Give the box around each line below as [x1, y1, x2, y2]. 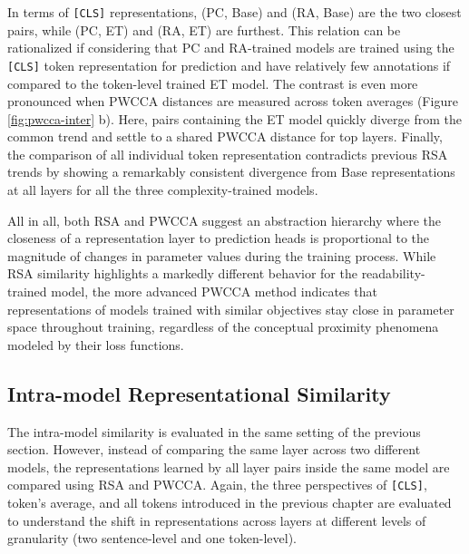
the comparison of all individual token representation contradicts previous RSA [7, 144, 448, 163]
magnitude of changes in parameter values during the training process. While [7, 246, 436, 265]
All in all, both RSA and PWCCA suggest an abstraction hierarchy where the [7, 210, 441, 229]
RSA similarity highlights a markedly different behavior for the [7, 264, 357, 283]
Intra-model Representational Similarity [7, 379, 391, 407]
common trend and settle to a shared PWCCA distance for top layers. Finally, [7, 127, 443, 146]
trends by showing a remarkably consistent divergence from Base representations [7, 162, 455, 181]
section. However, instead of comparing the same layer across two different [7, 440, 421, 459]
